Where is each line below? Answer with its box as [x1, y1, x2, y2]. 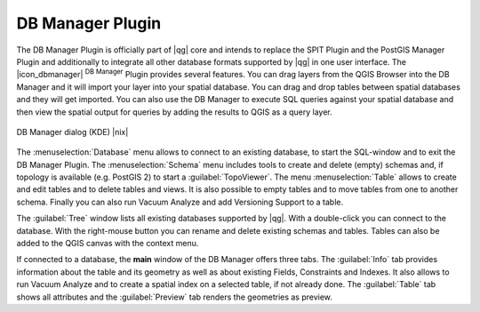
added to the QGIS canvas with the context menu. [16, 238, 199, 249]
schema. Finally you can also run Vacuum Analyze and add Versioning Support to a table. [16, 196, 344, 207]
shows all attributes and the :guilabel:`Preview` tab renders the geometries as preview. [16, 292, 333, 302]
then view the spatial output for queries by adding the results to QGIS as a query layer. [16, 107, 332, 117]
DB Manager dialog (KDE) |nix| [16, 126, 129, 137]
